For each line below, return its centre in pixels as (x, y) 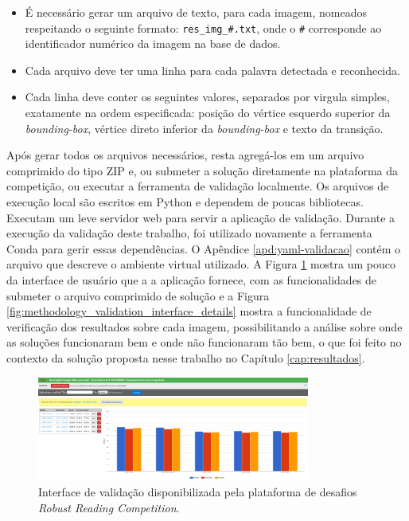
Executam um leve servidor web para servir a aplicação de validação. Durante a (201, 217)
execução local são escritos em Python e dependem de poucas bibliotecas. (185, 202)
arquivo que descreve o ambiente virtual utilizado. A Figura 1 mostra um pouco (201, 264)
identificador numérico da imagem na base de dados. (153, 43)
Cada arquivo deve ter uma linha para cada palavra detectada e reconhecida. (212, 70)
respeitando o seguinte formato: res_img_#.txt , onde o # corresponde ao (203, 27)
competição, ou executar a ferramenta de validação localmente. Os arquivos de (198, 186)
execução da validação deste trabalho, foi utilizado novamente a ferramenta (189, 233)
